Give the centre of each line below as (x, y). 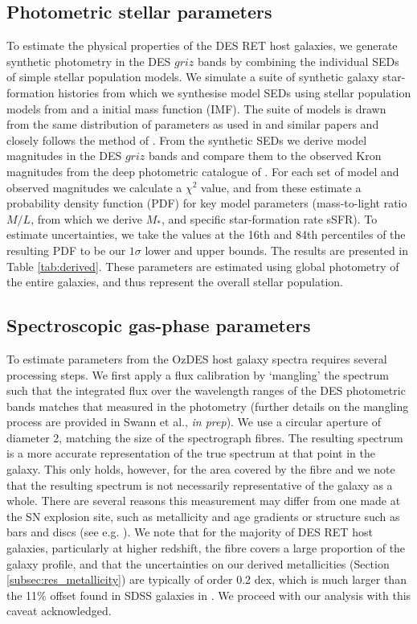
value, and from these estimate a (281, 187)
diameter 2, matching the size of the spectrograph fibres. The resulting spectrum (205, 437)
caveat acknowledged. (59, 611)
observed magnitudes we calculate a (94, 187)
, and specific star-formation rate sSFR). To (269, 218)
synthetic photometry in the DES (89, 61)
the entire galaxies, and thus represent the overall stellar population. (175, 282)
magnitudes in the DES (64, 156)
